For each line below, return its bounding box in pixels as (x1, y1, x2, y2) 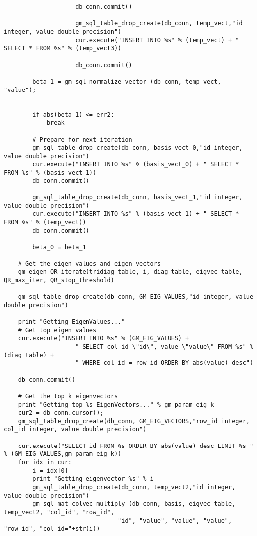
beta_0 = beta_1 (32, 244, 86, 251)
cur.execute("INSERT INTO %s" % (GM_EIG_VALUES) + (18, 335, 189, 342)
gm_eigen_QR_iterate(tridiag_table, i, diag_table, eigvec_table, (18, 268, 243, 275)
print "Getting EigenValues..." (18, 318, 125, 325)
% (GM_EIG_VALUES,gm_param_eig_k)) (4, 450, 122, 458)
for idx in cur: (18, 459, 72, 466)
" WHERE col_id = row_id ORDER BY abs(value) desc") (75, 359, 254, 367)
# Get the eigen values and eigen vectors (18, 260, 161, 268)
